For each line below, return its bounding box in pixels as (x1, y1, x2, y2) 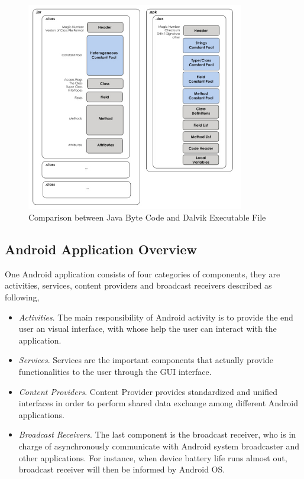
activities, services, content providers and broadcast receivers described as (5, 279, 272, 292)
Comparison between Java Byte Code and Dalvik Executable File (28, 211, 266, 224)
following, (5, 291, 40, 303)
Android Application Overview (5, 240, 198, 258)
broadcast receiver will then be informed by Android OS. (18, 463, 225, 475)
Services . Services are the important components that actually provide (18, 354, 274, 366)
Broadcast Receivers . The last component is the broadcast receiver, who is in (18, 428, 296, 441)
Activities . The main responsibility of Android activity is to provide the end (18, 310, 293, 323)
